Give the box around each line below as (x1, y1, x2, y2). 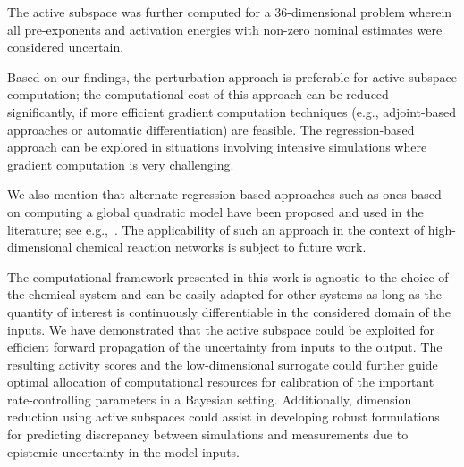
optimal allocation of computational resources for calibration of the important (7, 372, 434, 391)
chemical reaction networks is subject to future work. (76, 238, 367, 256)
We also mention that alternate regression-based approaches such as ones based (7, 185, 442, 204)
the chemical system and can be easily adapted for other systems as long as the (7, 285, 442, 304)
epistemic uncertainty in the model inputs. (7, 442, 240, 461)
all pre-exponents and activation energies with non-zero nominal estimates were (7, 20, 443, 38)
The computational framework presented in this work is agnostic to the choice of (7, 267, 449, 286)
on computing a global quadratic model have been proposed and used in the (7, 202, 424, 221)
